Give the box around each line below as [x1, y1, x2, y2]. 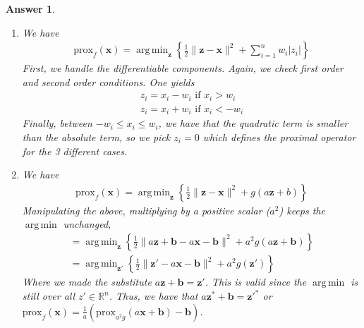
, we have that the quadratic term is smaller [158, 116, 348, 130]
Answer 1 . [6, 1, 55, 16]
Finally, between [22, 116, 92, 130]
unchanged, [63, 217, 111, 231]
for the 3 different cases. [22, 143, 128, 158]
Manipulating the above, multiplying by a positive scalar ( [22, 202, 270, 217]
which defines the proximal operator [202, 129, 356, 144]
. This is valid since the [205, 274, 307, 289]
